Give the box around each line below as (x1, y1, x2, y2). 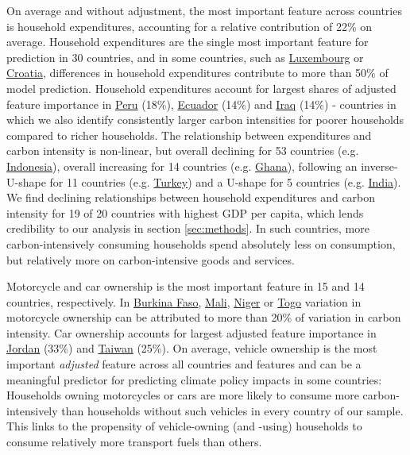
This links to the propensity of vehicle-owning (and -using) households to (6, 418, 362, 434)
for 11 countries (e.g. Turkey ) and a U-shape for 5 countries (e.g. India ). (49, 173, 401, 190)
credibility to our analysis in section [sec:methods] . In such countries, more (6, 220, 369, 237)
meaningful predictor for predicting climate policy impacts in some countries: (6, 371, 382, 388)
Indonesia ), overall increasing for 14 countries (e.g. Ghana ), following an (6, 157, 358, 174)
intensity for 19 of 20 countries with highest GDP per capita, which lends (6, 204, 364, 221)
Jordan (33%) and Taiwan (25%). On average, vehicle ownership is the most (6, 340, 377, 357)
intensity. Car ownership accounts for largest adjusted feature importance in (6, 324, 377, 341)
